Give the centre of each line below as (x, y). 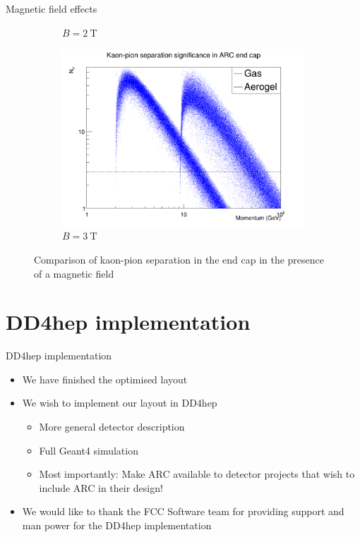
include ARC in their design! (101, 487)
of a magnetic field (74, 273)
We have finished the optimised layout (105, 379)
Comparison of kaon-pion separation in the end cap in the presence (179, 259)
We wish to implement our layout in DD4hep (120, 403)
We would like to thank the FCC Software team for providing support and (183, 511)
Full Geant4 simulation (89, 450)
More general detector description (112, 427)
